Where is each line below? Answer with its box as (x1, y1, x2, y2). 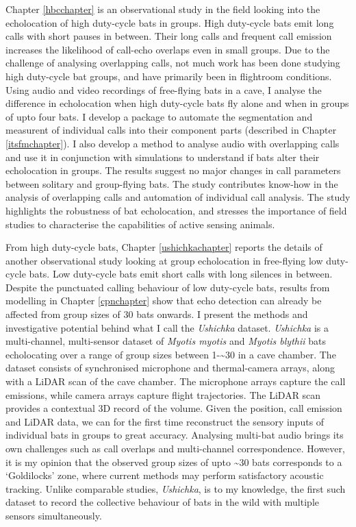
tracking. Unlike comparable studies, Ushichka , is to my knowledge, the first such (5, 481, 346, 495)
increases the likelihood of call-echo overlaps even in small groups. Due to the (5, 42, 330, 56)
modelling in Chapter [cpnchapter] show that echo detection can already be (5, 293, 322, 308)
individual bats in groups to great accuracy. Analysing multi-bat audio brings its (5, 428, 344, 442)
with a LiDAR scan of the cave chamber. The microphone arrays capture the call (5, 374, 346, 389)
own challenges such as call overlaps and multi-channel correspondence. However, (5, 441, 345, 455)
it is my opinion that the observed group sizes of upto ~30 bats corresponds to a (5, 454, 342, 469)
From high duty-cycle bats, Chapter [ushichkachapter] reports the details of (5, 240, 322, 254)
